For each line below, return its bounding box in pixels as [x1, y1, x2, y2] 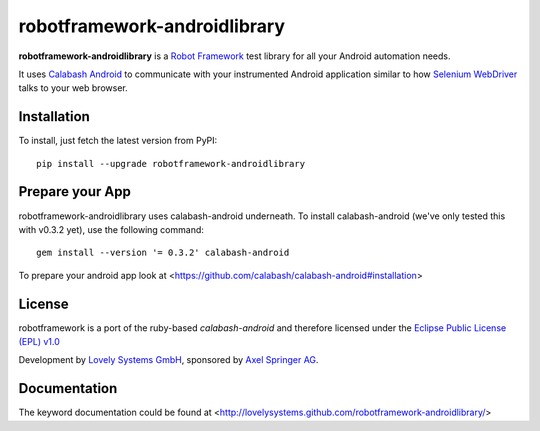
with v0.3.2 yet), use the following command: [18, 223, 205, 235]
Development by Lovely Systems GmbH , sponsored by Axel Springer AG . [18, 354, 319, 366]
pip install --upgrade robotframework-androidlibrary [36, 158, 305, 169]
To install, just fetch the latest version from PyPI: [18, 135, 218, 147]
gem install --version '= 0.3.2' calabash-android [36, 247, 290, 259]
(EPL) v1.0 [18, 336, 60, 347]
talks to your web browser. [18, 82, 129, 94]
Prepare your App [18, 183, 132, 200]
